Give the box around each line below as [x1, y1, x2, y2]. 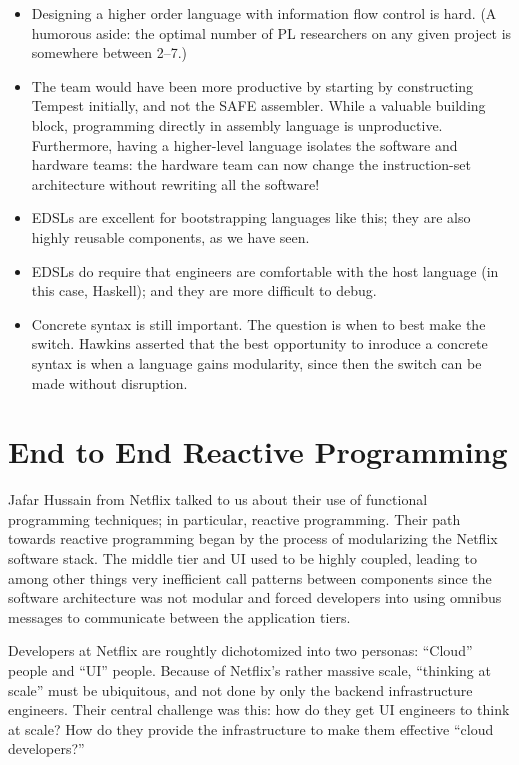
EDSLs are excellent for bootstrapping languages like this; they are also [31, 207, 471, 228]
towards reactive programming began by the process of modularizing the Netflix [8, 528, 498, 549]
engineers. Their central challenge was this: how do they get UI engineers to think [8, 699, 510, 720]
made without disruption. [31, 372, 188, 393]
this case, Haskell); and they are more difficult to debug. [31, 280, 377, 301]
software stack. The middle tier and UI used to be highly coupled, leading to [8, 548, 477, 568]
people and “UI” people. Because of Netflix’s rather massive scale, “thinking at [8, 659, 491, 680]
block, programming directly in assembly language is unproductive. [31, 114, 443, 135]
